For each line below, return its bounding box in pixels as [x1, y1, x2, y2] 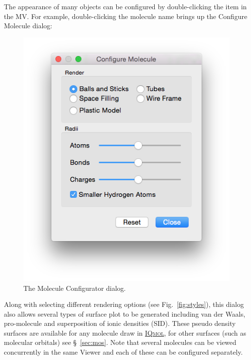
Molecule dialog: [4, 20, 53, 31]
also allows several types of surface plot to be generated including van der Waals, [4, 308, 246, 319]
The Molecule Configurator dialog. [23, 283, 126, 293]
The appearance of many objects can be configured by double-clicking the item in [4, 1, 247, 11]
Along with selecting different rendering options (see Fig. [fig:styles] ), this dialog [4, 299, 244, 309]
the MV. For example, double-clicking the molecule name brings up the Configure [4, 11, 248, 21]
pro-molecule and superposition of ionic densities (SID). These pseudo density [4, 318, 236, 328]
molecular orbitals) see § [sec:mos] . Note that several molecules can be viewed [4, 337, 236, 347]
